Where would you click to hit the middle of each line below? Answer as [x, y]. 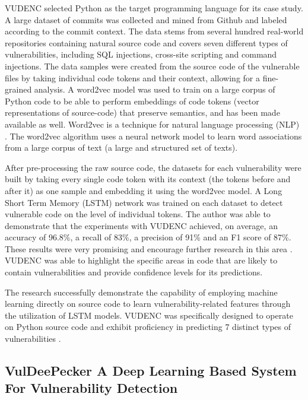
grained [18, 89]
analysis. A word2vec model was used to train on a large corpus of [155, 89]
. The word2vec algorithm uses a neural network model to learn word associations [153, 136]
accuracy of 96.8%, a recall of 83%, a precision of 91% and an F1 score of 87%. [148, 237]
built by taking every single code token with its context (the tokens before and [148, 179]
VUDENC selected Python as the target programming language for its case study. [154, 8]
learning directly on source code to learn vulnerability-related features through [148, 304]
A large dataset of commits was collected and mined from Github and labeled [146, 19]
